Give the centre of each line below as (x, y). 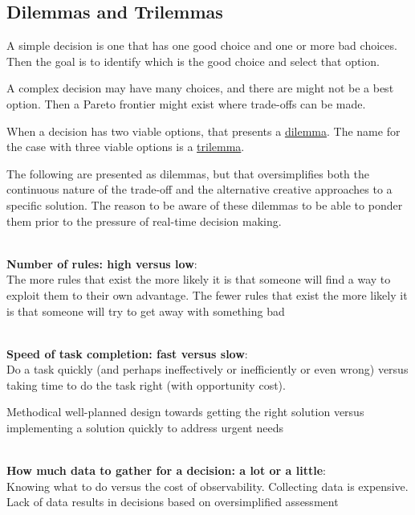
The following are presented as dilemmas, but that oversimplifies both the (188, 173)
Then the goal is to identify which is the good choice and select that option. (193, 61)
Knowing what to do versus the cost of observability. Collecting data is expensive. (207, 486)
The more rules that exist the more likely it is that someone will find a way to (199, 279)
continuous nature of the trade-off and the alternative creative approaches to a (199, 189)
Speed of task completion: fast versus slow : (127, 353)
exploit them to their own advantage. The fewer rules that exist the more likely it (207, 294)
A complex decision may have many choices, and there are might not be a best (200, 88)
